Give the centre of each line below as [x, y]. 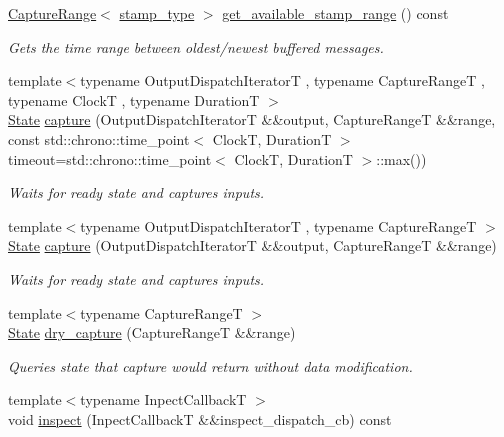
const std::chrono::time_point [99, 138]
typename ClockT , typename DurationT [134, 99]
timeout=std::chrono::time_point [110, 158]
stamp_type [157, 13]
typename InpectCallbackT [163, 399]
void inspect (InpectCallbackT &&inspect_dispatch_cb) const [200, 418]
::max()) [401, 158]
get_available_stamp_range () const [335, 13]
